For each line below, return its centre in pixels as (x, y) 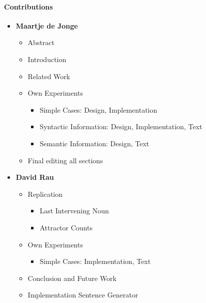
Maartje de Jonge (47, 25)
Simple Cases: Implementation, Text (95, 261)
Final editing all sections (65, 160)
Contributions (28, 6)
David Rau (35, 177)
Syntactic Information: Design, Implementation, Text (121, 126)
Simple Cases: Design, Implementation (98, 109)
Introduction (47, 59)
